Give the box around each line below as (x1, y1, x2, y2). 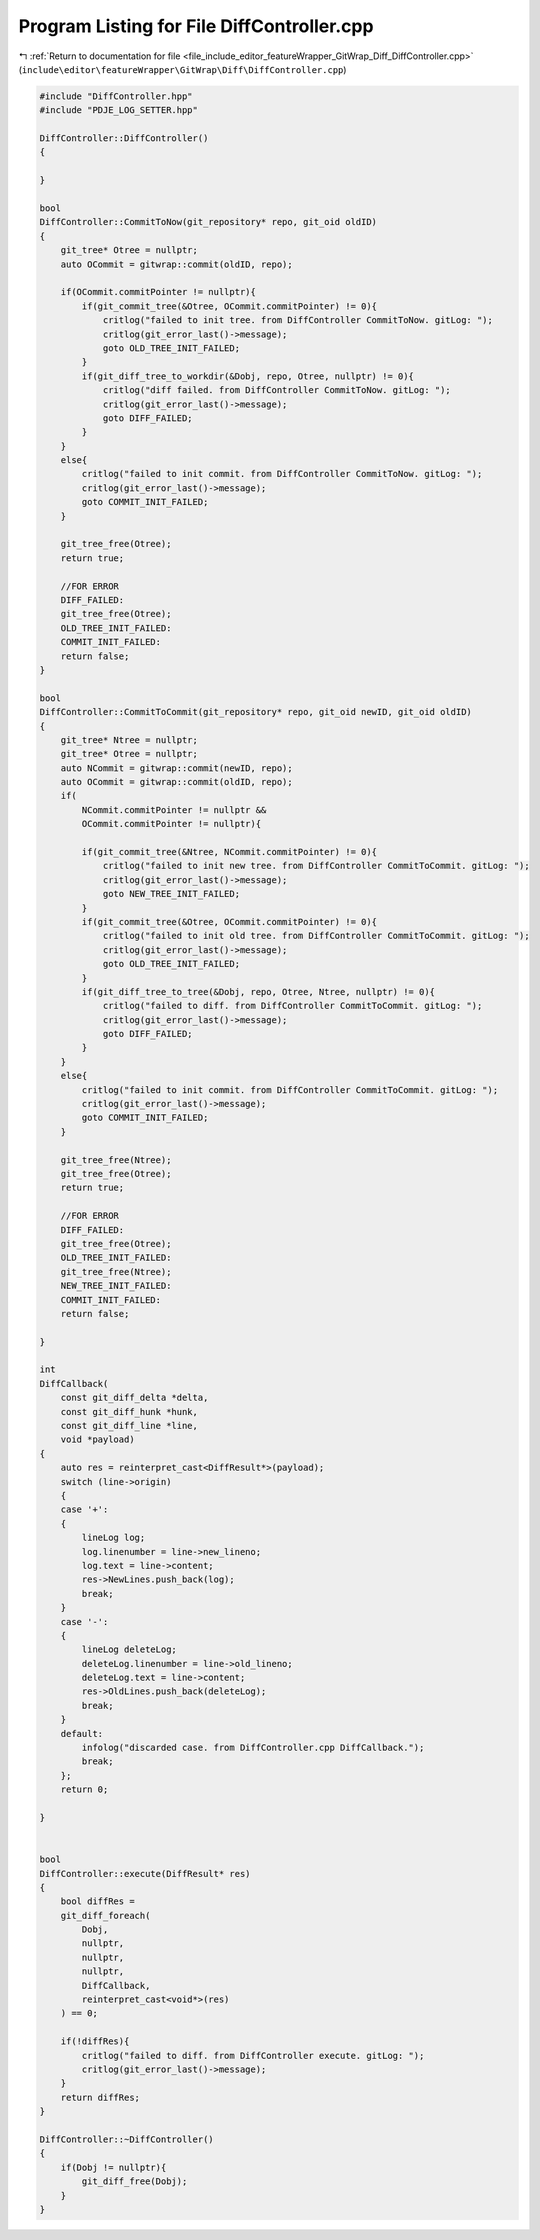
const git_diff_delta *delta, (60, 1392, 209, 1404)
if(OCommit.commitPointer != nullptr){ (60, 286, 257, 298)
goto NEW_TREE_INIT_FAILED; (102, 888, 240, 900)
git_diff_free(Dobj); (81, 2176, 188, 2187)
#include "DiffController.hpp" (39, 90, 194, 102)
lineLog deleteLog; (81, 1644, 177, 1655)
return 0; (60, 1784, 109, 1795)
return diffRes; (60, 2091, 140, 2103)
